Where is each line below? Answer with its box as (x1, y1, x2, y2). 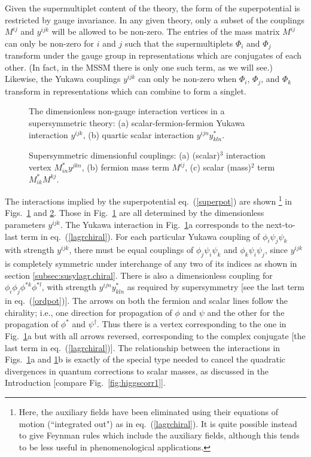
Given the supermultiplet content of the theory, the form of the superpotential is (5, 2, 300, 14)
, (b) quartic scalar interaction (83, 128, 194, 141)
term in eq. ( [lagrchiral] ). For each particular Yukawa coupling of (20, 230, 260, 242)
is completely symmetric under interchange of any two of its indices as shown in (5, 257, 297, 270)
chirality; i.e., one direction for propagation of (5, 306, 172, 318)
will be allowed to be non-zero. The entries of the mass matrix (51, 25, 280, 38)
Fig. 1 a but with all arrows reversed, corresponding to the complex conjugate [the (5, 330, 306, 342)
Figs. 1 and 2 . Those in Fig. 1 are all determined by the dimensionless (5, 206, 264, 219)
